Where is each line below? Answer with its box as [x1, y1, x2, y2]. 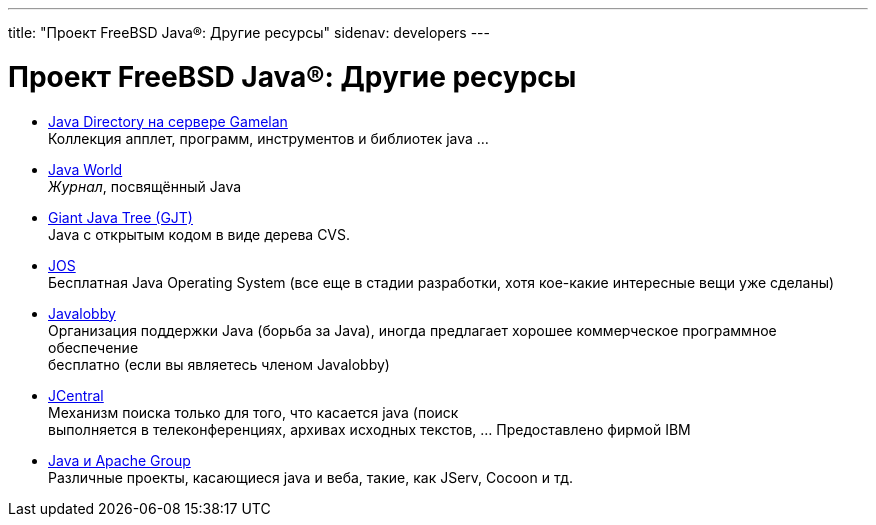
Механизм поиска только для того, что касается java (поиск [48, 403, 459, 421]
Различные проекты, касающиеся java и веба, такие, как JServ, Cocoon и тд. [48, 468, 574, 486]
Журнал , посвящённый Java [48, 177, 242, 195]
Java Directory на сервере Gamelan [48, 112, 288, 130]
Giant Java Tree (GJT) [48, 208, 193, 226]
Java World [48, 160, 123, 178]
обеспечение [48, 338, 139, 356]
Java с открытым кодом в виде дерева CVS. [48, 225, 351, 243]
